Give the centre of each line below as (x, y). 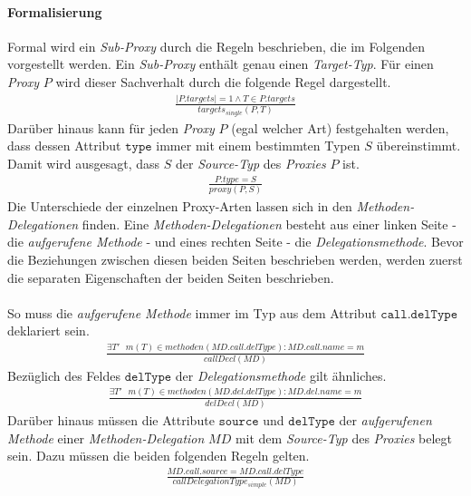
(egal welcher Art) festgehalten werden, (340, 127)
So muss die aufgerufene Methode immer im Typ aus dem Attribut (192, 312)
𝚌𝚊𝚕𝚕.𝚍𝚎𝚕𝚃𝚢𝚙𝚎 (419, 314)
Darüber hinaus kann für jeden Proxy (111, 127)
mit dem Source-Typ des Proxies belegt (343, 438)
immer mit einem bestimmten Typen (258, 146)
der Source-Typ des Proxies (251, 163)
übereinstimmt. (418, 146)
